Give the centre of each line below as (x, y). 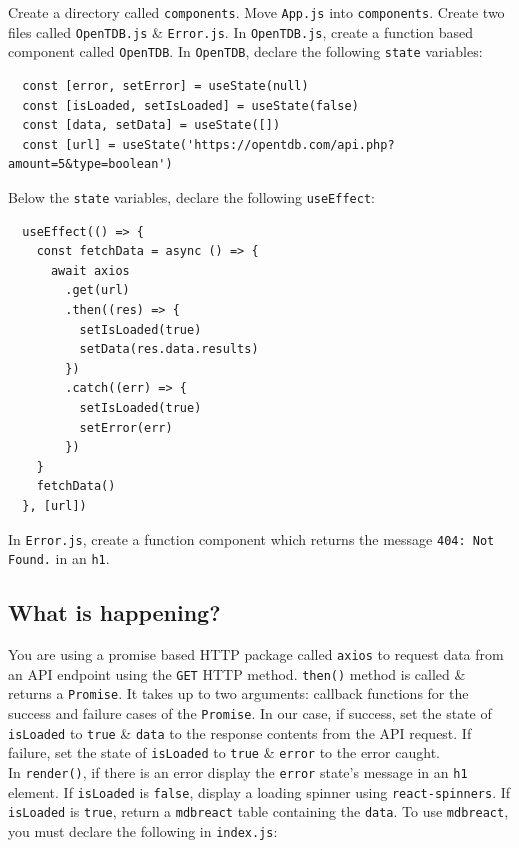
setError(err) (126, 427)
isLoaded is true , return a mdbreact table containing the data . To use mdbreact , (258, 811)
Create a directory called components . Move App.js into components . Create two (256, 12)
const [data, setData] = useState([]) (151, 125)
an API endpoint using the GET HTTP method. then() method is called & (237, 673)
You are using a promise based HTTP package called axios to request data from (256, 654)
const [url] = (69, 144)
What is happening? (114, 612)
